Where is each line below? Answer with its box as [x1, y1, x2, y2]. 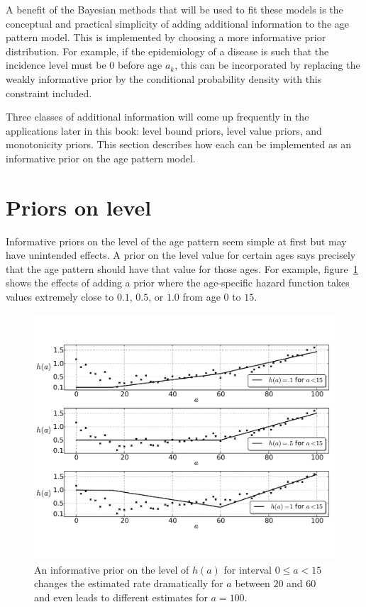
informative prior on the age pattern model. [6, 150, 196, 165]
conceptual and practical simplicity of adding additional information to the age [6, 16, 349, 30]
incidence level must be [6, 57, 106, 72]
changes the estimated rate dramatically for [34, 576, 223, 591]
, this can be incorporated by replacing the [174, 57, 360, 72]
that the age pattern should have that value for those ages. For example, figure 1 [6, 261, 358, 276]
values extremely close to [6, 289, 114, 304]
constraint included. [6, 85, 92, 100]
